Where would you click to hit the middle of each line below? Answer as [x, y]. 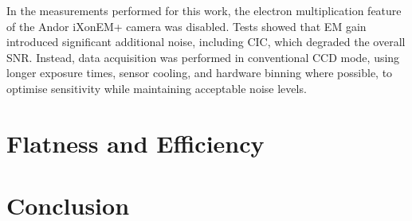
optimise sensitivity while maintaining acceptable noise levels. [157, 88]
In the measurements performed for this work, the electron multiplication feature [204, 10]
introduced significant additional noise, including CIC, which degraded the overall [206, 42]
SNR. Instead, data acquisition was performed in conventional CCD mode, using [203, 57]
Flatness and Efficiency [135, 143]
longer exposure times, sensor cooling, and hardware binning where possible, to [200, 73]
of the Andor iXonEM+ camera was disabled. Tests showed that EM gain [186, 26]
